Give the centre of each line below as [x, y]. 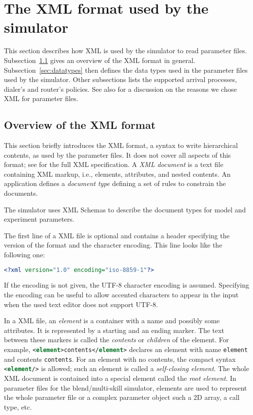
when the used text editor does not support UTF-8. [81, 304]
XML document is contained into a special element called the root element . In [120, 378]
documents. [21, 193]
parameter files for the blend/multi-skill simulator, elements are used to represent [126, 387]
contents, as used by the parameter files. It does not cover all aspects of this [117, 155]
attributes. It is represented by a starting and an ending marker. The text [114, 330]
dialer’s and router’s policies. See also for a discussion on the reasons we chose [120, 89]
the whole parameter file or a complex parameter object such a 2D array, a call [122, 397]
